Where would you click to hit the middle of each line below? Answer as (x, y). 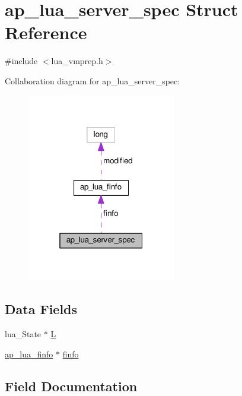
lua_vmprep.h (77, 61)
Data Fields (41, 309)
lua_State (23, 334)
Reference (46, 32)
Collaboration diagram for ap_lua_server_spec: (93, 80)
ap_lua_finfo (29, 354)
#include (21, 61)
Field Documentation (71, 386)
